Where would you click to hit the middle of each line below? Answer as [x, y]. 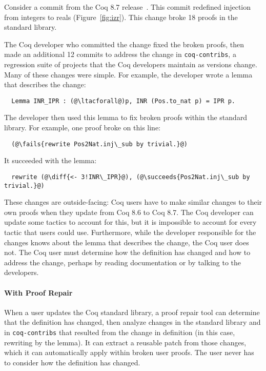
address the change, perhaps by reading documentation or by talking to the [123, 262]
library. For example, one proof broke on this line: [83, 128]
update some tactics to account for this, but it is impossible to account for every [130, 222]
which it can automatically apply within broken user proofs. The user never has [129, 352]
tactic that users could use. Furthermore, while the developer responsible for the [130, 232]
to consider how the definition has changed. [72, 362]
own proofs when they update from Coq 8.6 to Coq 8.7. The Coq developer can [129, 212]
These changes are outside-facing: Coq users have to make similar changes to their [133, 202]
